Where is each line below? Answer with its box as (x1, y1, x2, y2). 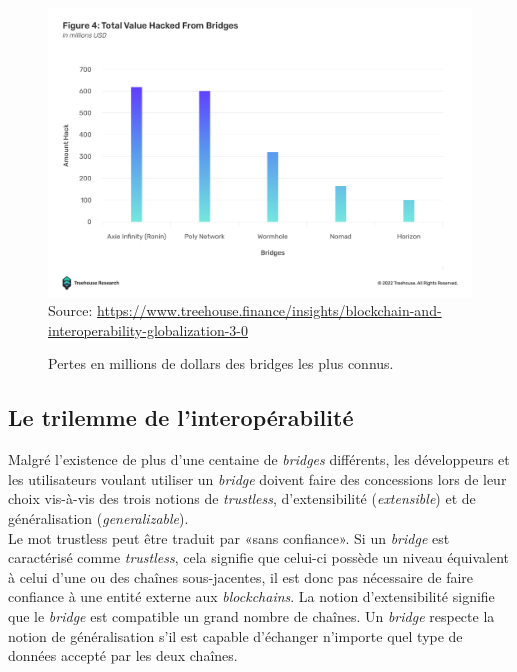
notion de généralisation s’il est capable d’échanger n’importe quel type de (8, 625, 463, 646)
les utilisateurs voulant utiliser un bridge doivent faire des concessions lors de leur (8, 468, 507, 489)
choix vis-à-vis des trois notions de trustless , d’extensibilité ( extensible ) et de (8, 488, 476, 509)
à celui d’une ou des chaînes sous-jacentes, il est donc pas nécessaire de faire (8, 566, 474, 587)
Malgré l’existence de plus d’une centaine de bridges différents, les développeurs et (8, 449, 510, 470)
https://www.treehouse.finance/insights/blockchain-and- (97, 300, 442, 321)
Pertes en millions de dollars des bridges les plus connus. (48, 353, 394, 374)
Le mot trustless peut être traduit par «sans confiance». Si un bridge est (8, 527, 450, 548)
